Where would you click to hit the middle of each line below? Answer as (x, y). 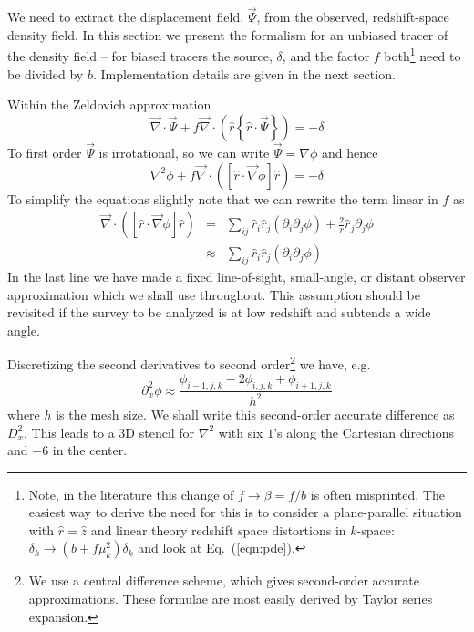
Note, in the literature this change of (131, 494)
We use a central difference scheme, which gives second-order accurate (224, 580)
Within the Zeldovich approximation (109, 104)
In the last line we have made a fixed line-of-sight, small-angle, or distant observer (237, 277)
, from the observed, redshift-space (353, 17)
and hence (350, 153)
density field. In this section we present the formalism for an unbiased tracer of (228, 34)
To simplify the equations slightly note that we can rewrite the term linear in (223, 198)
